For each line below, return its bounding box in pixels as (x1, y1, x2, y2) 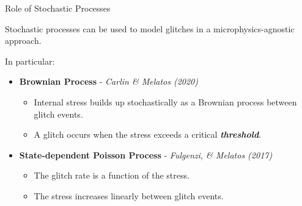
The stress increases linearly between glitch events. (34, 189, 224, 202)
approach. (5, 34, 42, 47)
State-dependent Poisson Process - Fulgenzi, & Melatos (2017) (19, 148, 273, 161)
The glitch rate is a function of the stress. (34, 169, 190, 182)
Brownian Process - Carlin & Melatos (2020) (19, 75, 199, 88)
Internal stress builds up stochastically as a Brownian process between (34, 95, 297, 108)
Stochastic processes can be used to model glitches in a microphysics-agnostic (5, 22, 295, 35)
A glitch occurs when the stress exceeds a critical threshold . (34, 128, 262, 141)
